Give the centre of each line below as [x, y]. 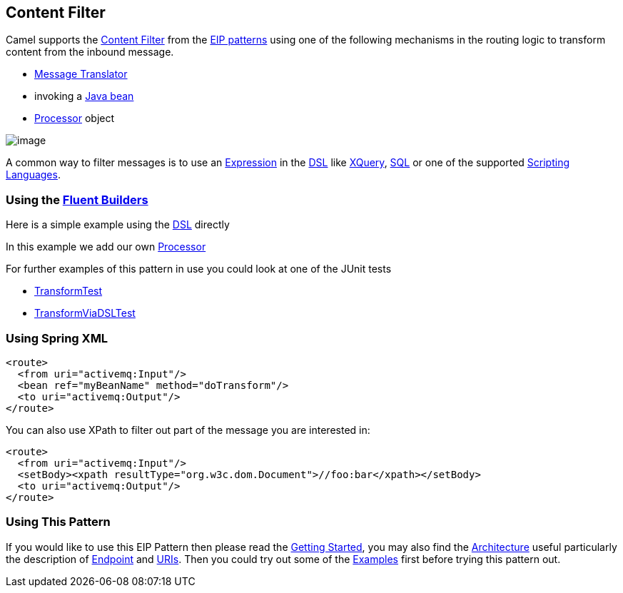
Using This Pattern [58, 522]
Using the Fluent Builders [77, 199]
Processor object [75, 118]
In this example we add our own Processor [106, 247]
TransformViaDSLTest [85, 313]
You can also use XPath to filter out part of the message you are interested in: [188, 430]
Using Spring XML [57, 338]
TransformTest [69, 291]
